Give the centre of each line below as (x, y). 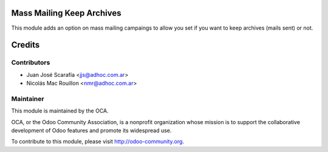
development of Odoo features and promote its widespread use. (91, 130)
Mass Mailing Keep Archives (66, 13)
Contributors (31, 62)
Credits (26, 45)
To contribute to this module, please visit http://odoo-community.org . (98, 142)
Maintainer (28, 99)
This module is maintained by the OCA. (60, 111)
